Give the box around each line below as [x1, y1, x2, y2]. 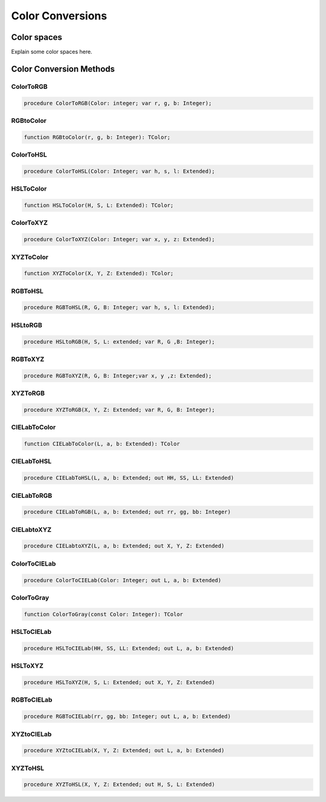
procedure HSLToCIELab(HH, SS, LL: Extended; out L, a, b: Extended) [24, 645, 234, 651]
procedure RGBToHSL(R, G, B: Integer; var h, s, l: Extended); [24, 304, 216, 311]
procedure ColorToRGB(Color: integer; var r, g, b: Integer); [24, 100, 212, 106]
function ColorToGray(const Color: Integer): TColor [24, 611, 184, 618]
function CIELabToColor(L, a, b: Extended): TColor [24, 440, 181, 448]
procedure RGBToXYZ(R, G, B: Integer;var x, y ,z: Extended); [24, 372, 212, 379]
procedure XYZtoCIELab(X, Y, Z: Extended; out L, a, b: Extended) [24, 747, 225, 754]
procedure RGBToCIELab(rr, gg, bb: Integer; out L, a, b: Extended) [24, 713, 231, 720]
